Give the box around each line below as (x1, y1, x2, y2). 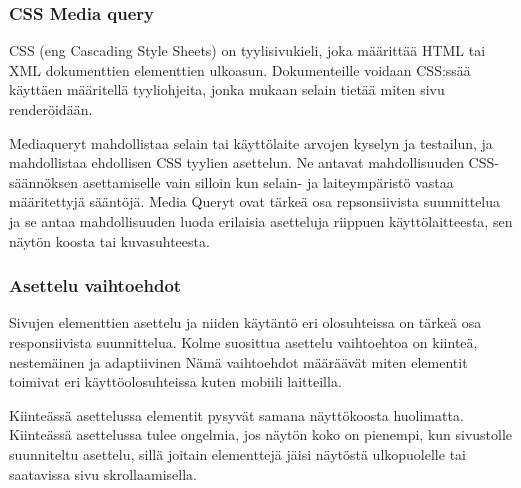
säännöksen (9, 171, 78, 192)
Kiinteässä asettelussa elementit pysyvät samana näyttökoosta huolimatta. (9, 404, 464, 425)
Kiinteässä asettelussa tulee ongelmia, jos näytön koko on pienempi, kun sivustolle (9, 424, 513, 445)
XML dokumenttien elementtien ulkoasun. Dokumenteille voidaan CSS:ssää (9, 59, 471, 80)
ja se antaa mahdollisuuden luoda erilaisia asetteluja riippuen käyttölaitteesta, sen (9, 210, 513, 231)
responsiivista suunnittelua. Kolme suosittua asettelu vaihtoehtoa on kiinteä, (9, 331, 478, 352)
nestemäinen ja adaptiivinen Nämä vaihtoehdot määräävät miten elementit (9, 351, 468, 372)
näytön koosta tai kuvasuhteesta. (9, 230, 210, 251)
